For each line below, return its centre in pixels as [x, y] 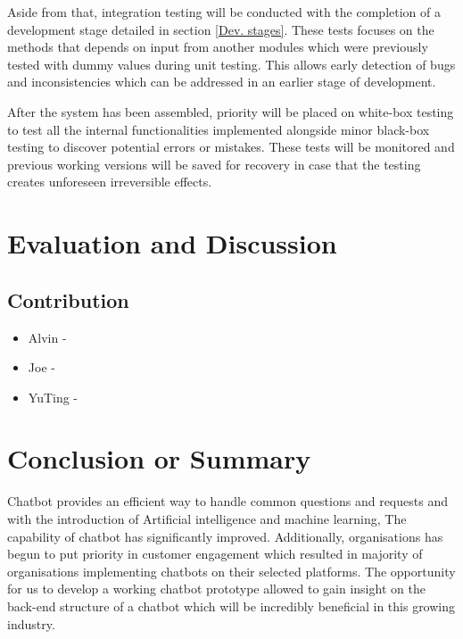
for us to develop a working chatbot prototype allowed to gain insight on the [216, 589]
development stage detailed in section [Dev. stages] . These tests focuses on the [221, 29]
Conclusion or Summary [159, 458]
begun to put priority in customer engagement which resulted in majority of [215, 554]
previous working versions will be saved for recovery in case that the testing [214, 164]
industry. [31, 623]
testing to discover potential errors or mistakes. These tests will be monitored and [231, 147]
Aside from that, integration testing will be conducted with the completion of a [224, 12]
